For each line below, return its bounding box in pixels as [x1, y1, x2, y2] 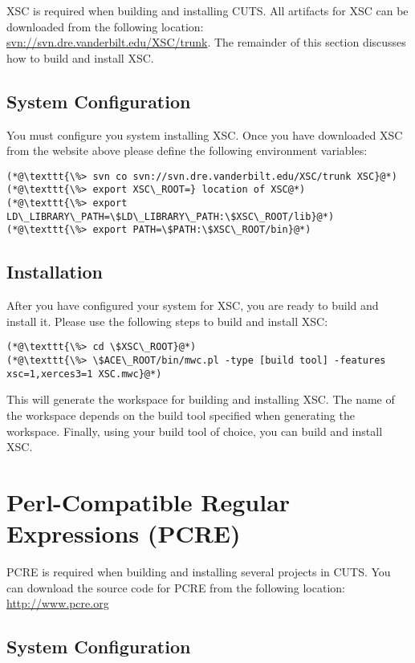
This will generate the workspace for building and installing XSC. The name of [6, 391, 395, 408]
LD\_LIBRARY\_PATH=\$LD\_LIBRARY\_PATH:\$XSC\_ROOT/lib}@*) [6, 210, 335, 222]
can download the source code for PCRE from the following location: [6, 579, 345, 596]
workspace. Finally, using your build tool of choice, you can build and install [6, 422, 383, 439]
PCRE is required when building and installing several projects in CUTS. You [6, 563, 391, 580]
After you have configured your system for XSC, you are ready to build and [6, 297, 379, 314]
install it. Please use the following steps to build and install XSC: [6, 312, 328, 329]
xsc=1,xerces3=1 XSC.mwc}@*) [6, 368, 162, 380]
